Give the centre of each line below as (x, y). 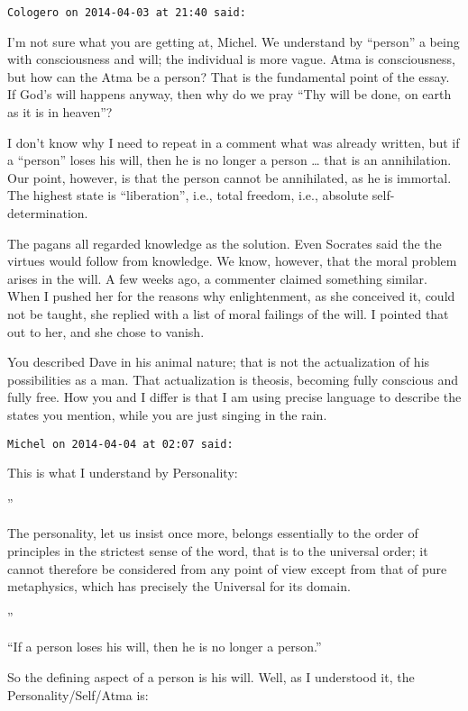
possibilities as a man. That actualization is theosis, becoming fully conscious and (233, 379)
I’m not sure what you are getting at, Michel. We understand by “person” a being (234, 41)
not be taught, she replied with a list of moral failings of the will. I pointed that (228, 313)
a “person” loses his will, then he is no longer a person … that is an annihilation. (229, 160)
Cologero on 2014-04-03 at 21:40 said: (127, 13)
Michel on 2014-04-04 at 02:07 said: (120, 444)
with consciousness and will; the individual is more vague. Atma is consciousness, (231, 59)
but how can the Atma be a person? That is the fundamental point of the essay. (229, 76)
